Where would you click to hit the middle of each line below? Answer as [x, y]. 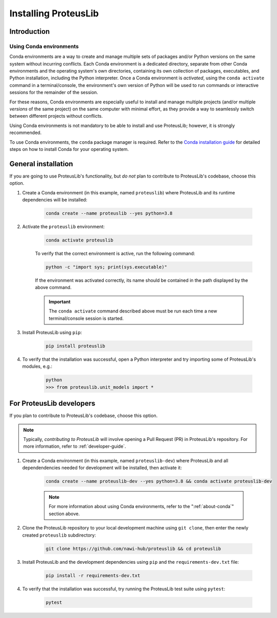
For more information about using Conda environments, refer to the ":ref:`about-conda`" [142, 506]
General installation [41, 164]
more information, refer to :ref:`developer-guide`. [75, 446]
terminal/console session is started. [86, 318]
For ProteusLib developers [52, 403]
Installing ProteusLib [54, 13]
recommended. [26, 133]
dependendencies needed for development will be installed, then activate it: [102, 468]
